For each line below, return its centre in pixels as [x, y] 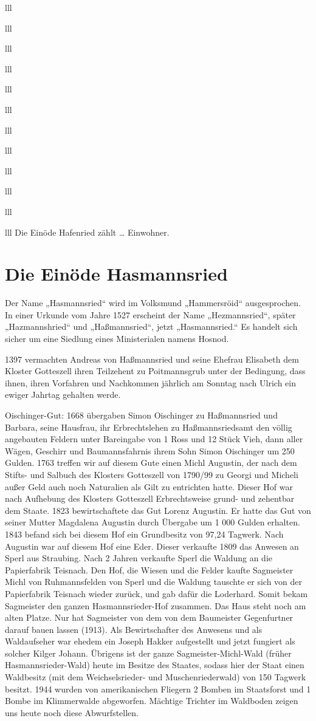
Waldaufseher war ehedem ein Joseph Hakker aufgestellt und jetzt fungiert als [150, 641]
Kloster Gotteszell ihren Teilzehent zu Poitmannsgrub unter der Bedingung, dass [155, 371]
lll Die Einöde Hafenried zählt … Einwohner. [87, 232]
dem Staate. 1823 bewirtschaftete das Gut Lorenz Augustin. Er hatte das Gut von [158, 510]
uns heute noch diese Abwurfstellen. [72, 712]
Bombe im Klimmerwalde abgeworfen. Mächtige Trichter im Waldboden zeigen [152, 701]
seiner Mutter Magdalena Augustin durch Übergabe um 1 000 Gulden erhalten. [153, 522]
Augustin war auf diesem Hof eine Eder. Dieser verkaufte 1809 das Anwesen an [152, 546]
